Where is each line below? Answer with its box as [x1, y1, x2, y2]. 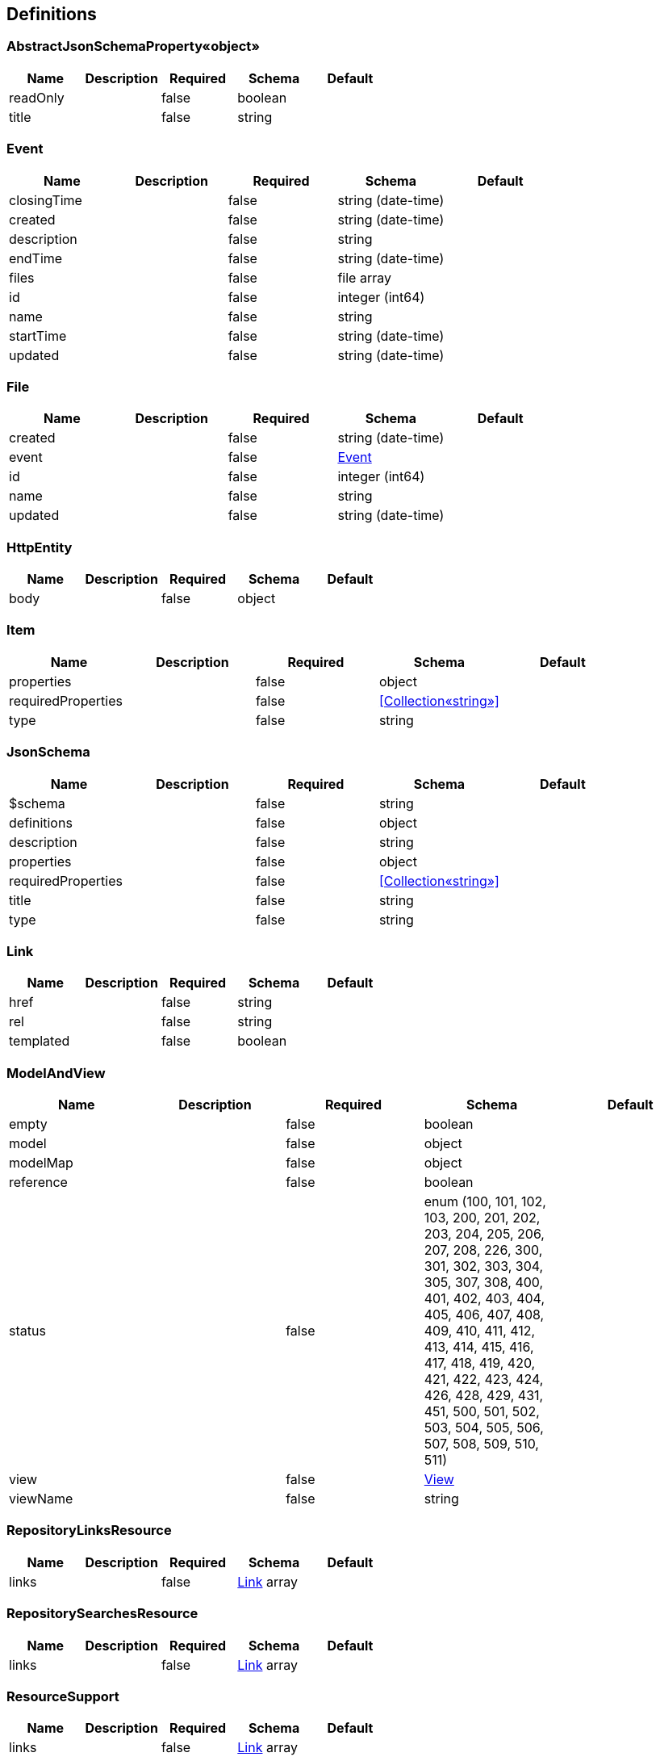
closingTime [9, 191, 82, 208]
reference [9, 1174, 68, 1191]
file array [337, 269, 391, 286]
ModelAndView [6, 1064, 106, 1081]
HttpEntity [6, 539, 73, 556]
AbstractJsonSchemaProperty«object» [6, 38, 261, 55]
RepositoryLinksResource [6, 1522, 172, 1539]
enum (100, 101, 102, [424, 1193, 546, 1210]
